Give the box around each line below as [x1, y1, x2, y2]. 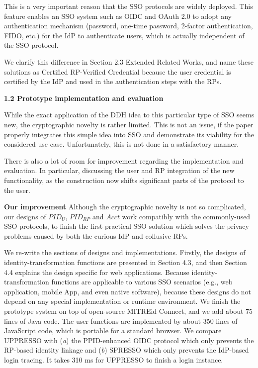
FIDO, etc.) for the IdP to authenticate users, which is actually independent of [4, 30, 245, 40]
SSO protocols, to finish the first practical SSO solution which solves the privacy [4, 221, 249, 231]
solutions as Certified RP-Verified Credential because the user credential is [4, 66, 231, 77]
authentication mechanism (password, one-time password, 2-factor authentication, [4, 20, 253, 31]
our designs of [4, 211, 46, 221]
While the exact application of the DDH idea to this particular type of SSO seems [4, 109, 255, 120]
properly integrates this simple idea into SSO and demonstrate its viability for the [4, 129, 255, 139]
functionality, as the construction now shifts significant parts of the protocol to [4, 175, 244, 185]
